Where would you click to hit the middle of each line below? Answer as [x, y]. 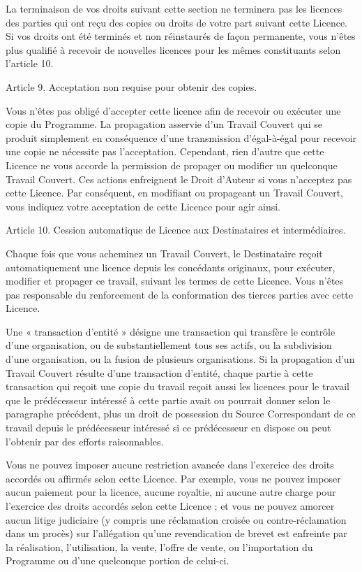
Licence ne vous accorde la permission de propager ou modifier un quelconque [172, 165]
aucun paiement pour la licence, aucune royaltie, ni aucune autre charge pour [171, 492]
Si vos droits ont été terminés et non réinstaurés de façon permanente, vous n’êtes [181, 36]
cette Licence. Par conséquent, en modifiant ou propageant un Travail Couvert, [175, 193]
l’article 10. [30, 63]
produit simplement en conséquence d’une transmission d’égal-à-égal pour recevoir [181, 137]
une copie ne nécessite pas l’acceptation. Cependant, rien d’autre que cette [165, 151]
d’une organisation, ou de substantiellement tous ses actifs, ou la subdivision [169, 345]
